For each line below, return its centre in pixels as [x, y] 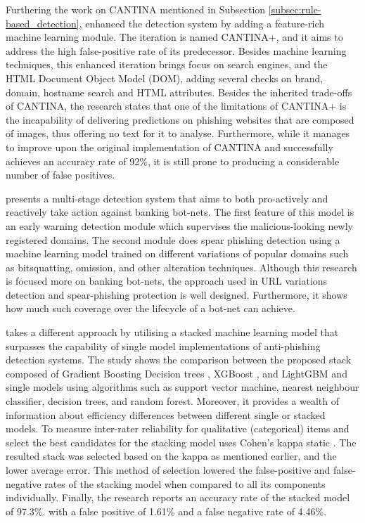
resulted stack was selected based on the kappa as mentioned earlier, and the [171, 456]
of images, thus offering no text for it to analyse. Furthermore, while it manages [178, 133]
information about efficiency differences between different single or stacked [166, 414]
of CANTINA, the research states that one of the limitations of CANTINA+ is [176, 106]
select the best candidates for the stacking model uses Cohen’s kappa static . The [181, 442]
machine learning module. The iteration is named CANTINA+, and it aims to [174, 37]
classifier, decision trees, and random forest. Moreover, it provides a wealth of [172, 401]
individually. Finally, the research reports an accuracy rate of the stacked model [178, 497]
